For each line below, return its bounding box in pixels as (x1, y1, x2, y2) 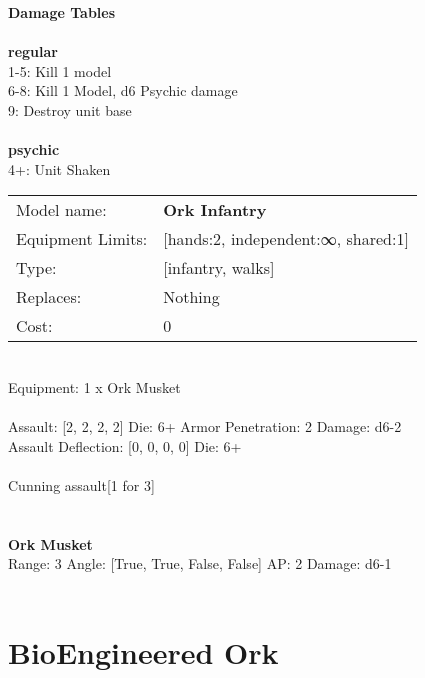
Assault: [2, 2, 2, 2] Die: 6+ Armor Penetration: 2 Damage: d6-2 (8, 416, 402, 437)
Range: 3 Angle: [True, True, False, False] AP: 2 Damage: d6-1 (8, 553, 392, 574)
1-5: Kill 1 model (8, 60, 112, 81)
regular (8, 41, 58, 62)
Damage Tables (8, 2, 116, 22)
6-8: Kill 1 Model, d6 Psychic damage (8, 80, 238, 101)
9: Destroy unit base (8, 99, 132, 120)
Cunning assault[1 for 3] (8, 474, 155, 495)
